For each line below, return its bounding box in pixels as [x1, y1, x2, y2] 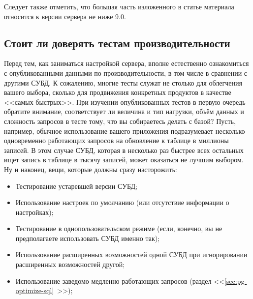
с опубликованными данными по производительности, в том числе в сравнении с [4, 67, 248, 78]
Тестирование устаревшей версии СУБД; [15, 180, 138, 191]
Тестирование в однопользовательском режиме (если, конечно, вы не [15, 223, 222, 234]
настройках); [15, 207, 54, 217]
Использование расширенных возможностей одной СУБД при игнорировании [15, 249, 248, 260]
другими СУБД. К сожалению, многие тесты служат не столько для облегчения [4, 77, 242, 88]
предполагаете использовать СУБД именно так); [15, 233, 160, 243]
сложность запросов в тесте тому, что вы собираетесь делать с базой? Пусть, [4, 116, 236, 126]
